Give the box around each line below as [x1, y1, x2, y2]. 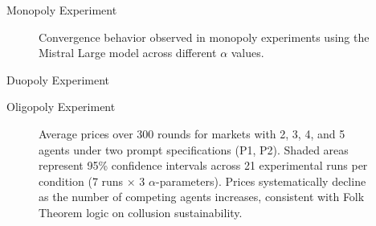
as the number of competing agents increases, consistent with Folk [39, 188, 365, 205]
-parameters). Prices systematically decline [156, 172, 366, 189]
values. [231, 44, 264, 61]
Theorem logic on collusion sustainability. [39, 203, 243, 220]
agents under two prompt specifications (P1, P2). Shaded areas [39, 141, 349, 158]
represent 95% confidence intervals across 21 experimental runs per [39, 157, 368, 174]
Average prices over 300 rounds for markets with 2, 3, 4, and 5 [39, 125, 345, 142]
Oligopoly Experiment [6, 98, 116, 115]
